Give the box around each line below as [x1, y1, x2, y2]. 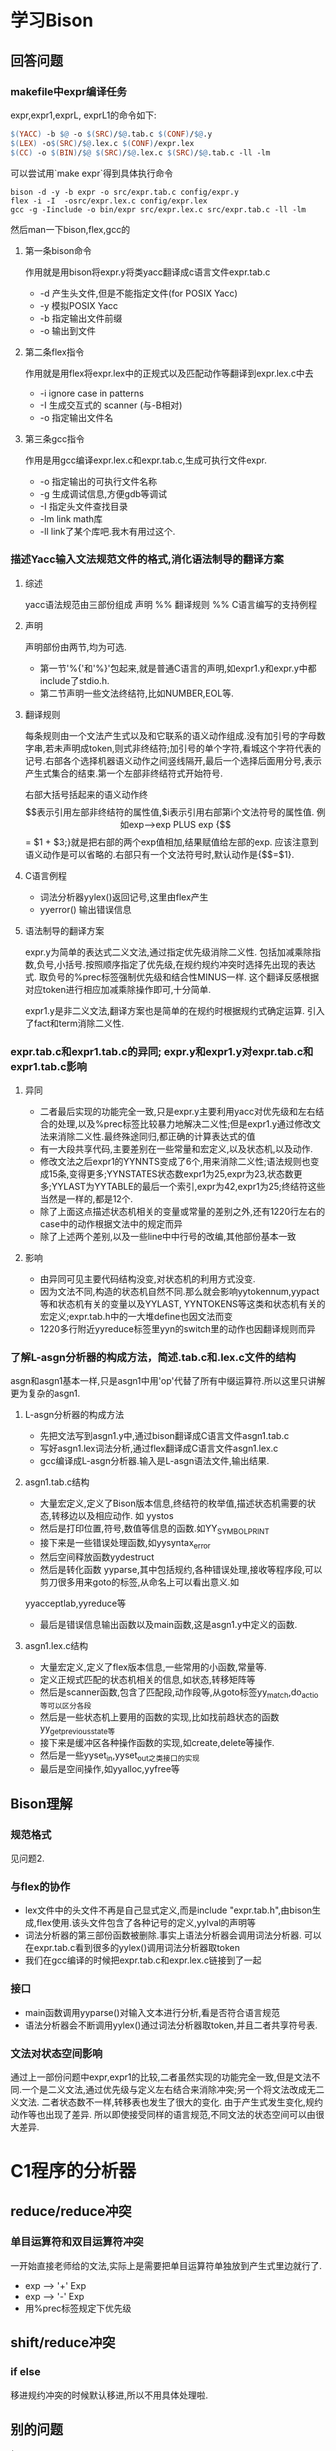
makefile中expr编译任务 [10, 84, 128, 98]
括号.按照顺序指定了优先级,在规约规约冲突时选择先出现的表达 [64, 958, 316, 970]
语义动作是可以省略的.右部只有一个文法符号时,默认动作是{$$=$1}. [24, 848, 295, 860]
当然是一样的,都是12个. [39, 1193, 133, 1205]
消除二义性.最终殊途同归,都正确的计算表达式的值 [57, 1131, 256, 1143]
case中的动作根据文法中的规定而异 [39, 1218, 183, 1230]
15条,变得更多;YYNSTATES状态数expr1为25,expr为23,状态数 [48, 1168, 294, 1180]
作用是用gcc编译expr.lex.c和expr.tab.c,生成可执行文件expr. [24, 454, 267, 466]
